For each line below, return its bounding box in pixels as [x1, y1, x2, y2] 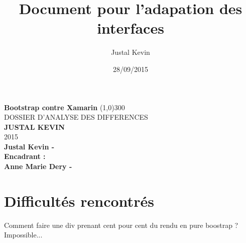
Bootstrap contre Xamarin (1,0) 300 [4, 102, 125, 112]
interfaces [97, 18, 164, 38]
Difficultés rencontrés [4, 190, 154, 211]
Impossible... [4, 229, 43, 240]
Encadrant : [4, 151, 46, 161]
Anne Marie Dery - [4, 161, 72, 172]
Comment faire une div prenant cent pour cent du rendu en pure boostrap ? [4, 219, 238, 230]
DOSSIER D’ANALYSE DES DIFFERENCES [4, 112, 148, 122]
